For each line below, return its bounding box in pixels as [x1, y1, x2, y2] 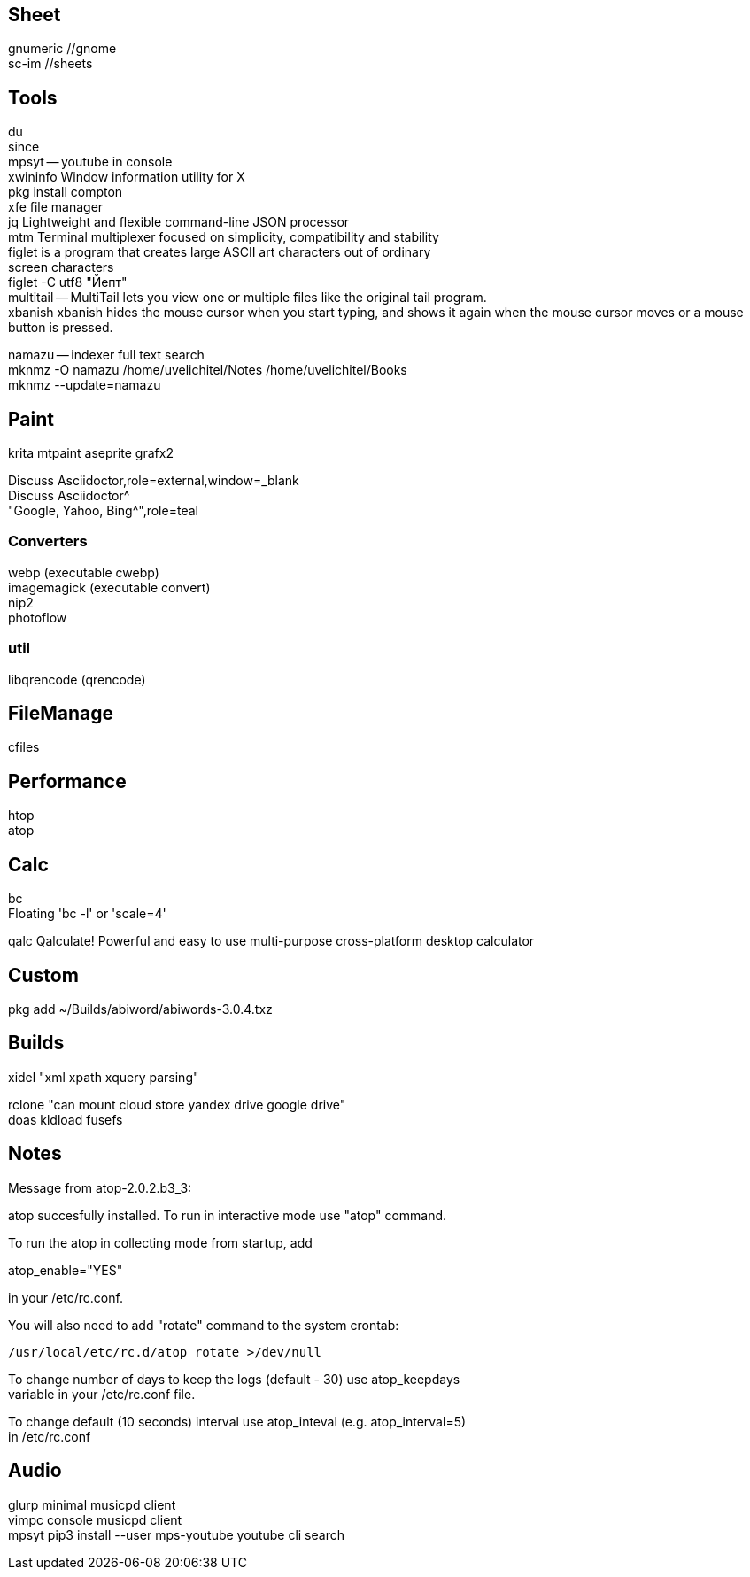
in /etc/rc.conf [8, 1428, 91, 1444]
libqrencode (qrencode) [8, 671, 146, 687]
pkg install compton [8, 184, 123, 200]
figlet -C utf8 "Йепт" [8, 274, 128, 290]
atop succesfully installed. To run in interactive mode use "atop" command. [8, 1207, 447, 1223]
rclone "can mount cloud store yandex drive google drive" [8, 1096, 346, 1112]
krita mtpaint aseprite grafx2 [8, 445, 174, 461]
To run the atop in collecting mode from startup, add [8, 1234, 313, 1250]
